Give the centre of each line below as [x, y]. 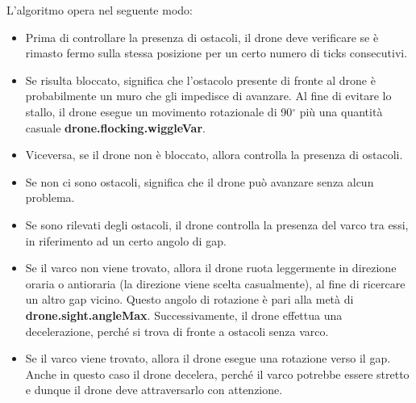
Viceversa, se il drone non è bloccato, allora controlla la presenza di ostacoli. [214, 155]
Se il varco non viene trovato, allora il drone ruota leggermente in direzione [211, 268]
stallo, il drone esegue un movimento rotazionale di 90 [159, 111]
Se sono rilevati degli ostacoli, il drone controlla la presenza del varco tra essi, [217, 224]
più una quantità [341, 111]
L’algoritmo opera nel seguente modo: [100, 10]
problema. [50, 197]
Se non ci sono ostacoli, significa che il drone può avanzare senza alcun [200, 181]
